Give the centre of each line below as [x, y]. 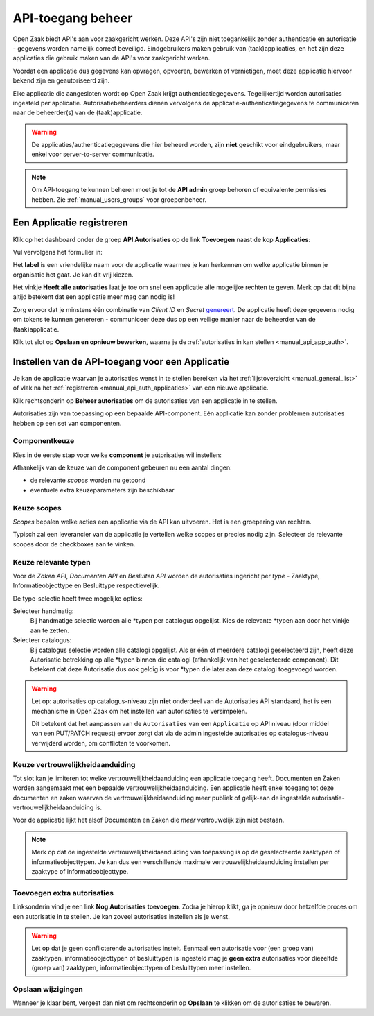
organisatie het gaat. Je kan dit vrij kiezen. [73, 275]
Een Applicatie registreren [70, 223]
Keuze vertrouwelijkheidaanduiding [74, 764]
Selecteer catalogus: [42, 640]
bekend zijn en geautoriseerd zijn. [61, 80]
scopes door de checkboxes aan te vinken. [74, 544]
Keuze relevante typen [52, 562]
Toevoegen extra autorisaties [63, 893]
